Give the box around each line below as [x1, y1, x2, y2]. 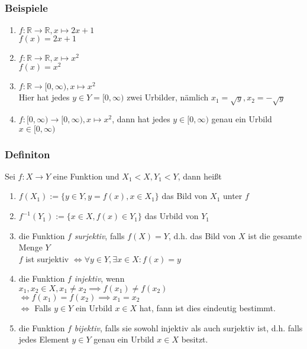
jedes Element [18, 333, 69, 345]
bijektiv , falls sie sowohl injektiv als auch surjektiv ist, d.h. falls [74, 321, 303, 334]
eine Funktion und [53, 169, 119, 182]
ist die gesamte [248, 229, 302, 242]
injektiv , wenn [74, 272, 125, 285]
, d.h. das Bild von [168, 229, 236, 242]
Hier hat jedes [18, 91, 70, 103]
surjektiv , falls [74, 229, 125, 242]
